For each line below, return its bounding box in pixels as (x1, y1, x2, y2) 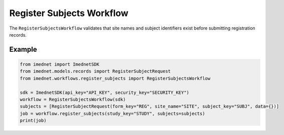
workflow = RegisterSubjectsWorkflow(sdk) (20, 96, 126, 102)
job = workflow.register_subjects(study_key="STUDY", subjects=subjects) (20, 110, 205, 116)
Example (9, 45, 37, 54)
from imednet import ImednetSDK (20, 61, 100, 67)
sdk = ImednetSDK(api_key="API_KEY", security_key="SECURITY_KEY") (20, 89, 190, 95)
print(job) (20, 118, 47, 123)
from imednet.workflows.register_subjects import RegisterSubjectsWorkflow (20, 75, 211, 81)
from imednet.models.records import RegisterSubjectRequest (20, 68, 171, 74)
